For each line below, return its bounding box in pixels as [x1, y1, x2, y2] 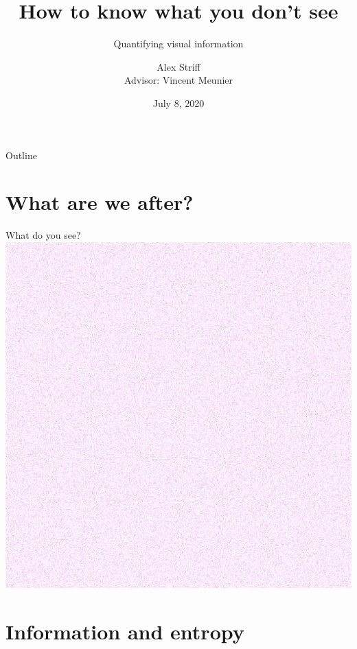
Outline [5, 147, 37, 162]
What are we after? [5, 188, 194, 216]
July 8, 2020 [152, 95, 205, 110]
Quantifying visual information [113, 36, 244, 51]
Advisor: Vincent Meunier [124, 73, 233, 87]
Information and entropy [5, 617, 244, 645]
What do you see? [5, 228, 81, 242]
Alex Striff [157, 59, 200, 73]
